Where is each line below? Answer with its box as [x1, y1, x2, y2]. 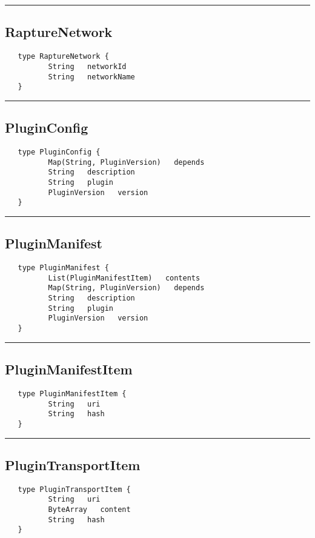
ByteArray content [48, 505, 131, 514]
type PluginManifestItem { [18, 389, 127, 398]
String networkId [48, 62, 127, 71]
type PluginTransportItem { [18, 485, 131, 494]
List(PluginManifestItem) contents [48, 273, 201, 282]
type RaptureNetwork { [18, 52, 109, 61]
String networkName [48, 72, 135, 81]
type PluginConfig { [18, 148, 101, 157]
